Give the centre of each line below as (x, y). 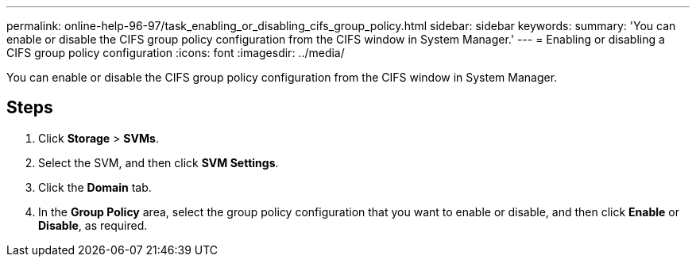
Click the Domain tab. (95, 187)
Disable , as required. (93, 225)
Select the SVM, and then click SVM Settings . (159, 162)
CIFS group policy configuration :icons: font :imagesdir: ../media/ (176, 53)
